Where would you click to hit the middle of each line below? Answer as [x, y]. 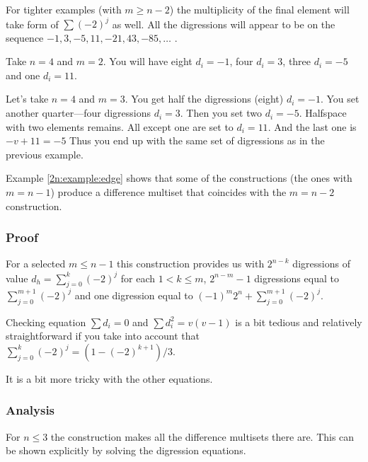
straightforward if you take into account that [103, 336]
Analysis [30, 410]
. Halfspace [323, 113]
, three [297, 61]
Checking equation [46, 322]
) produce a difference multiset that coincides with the [168, 192]
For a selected [36, 264]
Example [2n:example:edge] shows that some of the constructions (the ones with [179, 178]
